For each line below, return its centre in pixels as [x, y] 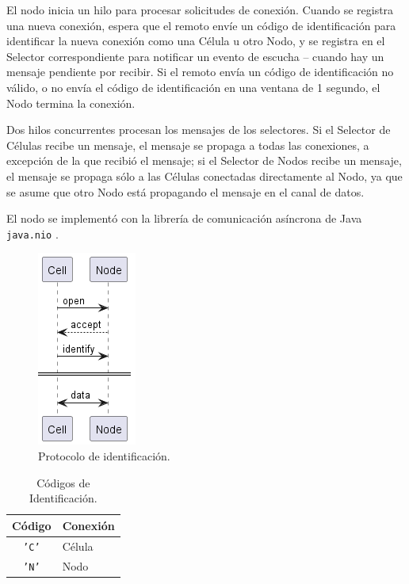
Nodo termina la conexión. [71, 103]
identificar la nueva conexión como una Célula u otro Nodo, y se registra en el [196, 41]
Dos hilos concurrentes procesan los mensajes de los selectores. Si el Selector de [199, 130]
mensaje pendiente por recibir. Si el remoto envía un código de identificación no [200, 72]
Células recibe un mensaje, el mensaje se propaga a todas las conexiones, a [188, 145]
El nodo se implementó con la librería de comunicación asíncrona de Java [184, 218]
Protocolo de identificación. [104, 455]
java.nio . [32, 233]
